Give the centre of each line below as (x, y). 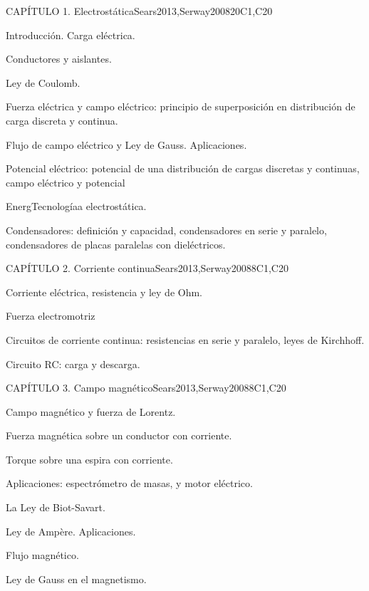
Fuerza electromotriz (51, 316)
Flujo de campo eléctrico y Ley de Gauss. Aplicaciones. (126, 144)
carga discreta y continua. (62, 120)
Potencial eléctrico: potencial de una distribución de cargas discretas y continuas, (183, 168)
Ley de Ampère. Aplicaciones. (71, 531)
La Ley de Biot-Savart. (56, 507)
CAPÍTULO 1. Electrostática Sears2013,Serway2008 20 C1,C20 (139, 11)
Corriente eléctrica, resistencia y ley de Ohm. (104, 292)
